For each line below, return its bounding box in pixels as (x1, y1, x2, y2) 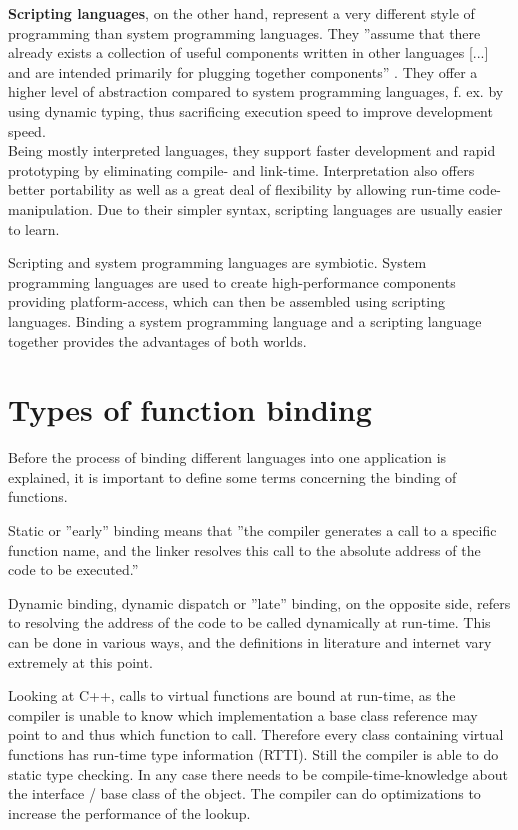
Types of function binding (8, 389, 372, 430)
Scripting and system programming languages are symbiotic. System (8, 252, 427, 273)
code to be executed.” (8, 559, 139, 580)
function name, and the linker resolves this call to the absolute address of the (8, 539, 481, 560)
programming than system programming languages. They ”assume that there (8, 22, 481, 43)
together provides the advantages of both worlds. (8, 330, 307, 351)
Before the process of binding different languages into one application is (8, 447, 447, 468)
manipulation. (8, 198, 93, 219)
